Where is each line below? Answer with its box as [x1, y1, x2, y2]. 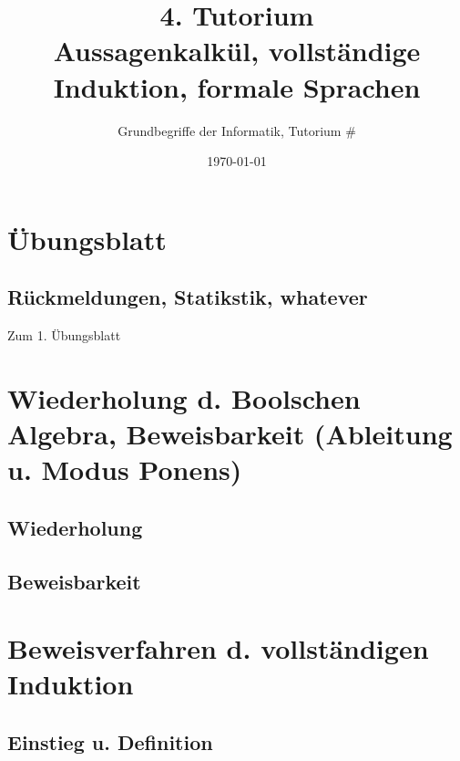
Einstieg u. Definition [7, 727, 213, 756]
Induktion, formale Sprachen [53, 68, 421, 105]
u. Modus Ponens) [7, 451, 242, 488]
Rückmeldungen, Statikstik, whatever [7, 283, 368, 311]
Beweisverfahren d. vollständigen [7, 630, 429, 667]
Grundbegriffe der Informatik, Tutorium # [118, 120, 356, 140]
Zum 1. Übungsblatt [7, 326, 121, 345]
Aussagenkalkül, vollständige [53, 32, 421, 69]
